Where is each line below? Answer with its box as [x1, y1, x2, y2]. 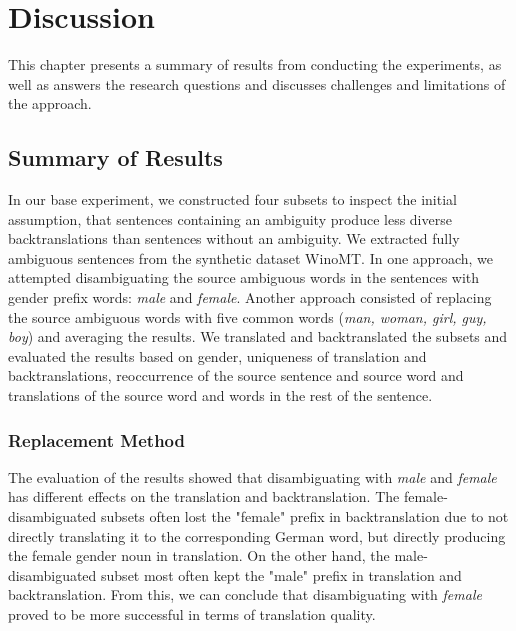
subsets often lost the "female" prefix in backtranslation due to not [101, 506, 509, 527]
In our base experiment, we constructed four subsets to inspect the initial [8, 189, 457, 210]
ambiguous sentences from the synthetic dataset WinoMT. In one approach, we [8, 247, 493, 268]
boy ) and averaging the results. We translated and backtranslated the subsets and [8, 326, 508, 347]
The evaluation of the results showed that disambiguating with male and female [8, 466, 497, 487]
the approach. [8, 93, 92, 114]
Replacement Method [8, 427, 185, 452]
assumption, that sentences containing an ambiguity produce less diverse [8, 208, 452, 229]
